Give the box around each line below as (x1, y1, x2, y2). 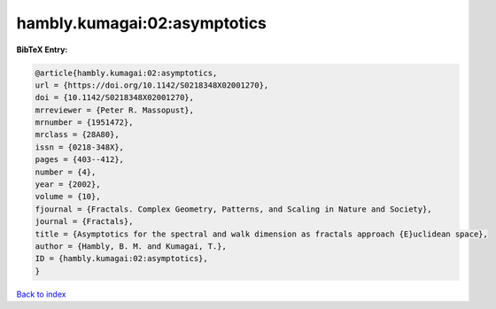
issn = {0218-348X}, (35, 142, 124, 152)
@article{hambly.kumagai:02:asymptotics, (35, 67, 218, 78)
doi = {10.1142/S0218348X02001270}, (35, 93, 195, 103)
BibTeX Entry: (16, 44, 68, 55)
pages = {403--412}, (35, 155, 124, 165)
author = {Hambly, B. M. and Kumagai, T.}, (35, 242, 228, 251)
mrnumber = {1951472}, (35, 118, 134, 127)
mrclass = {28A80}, (35, 129, 120, 140)
